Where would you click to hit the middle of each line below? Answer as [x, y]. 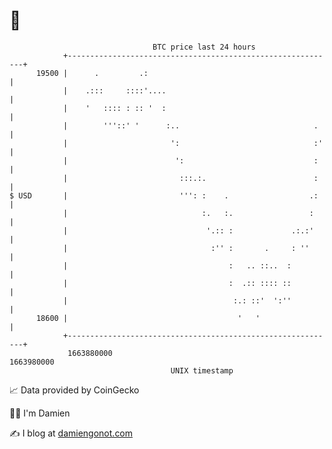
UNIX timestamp [202, 370]
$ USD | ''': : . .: [164, 195]
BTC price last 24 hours [204, 47]
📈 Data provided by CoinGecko [74, 390]
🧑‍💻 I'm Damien [40, 413]
